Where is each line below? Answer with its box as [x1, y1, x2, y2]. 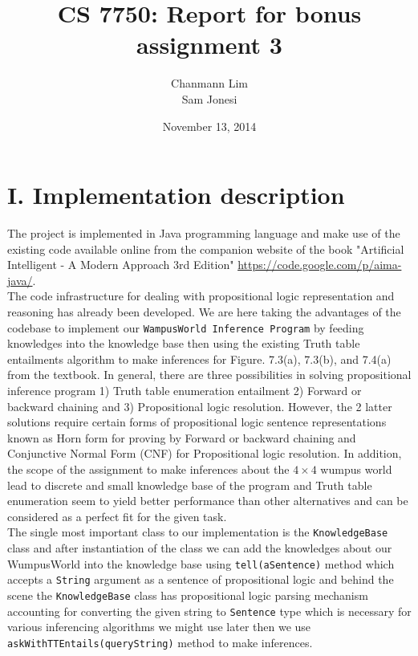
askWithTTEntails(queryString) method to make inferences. [7, 634, 313, 650]
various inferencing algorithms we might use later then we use [7, 618, 311, 635]
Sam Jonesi [181, 90, 237, 107]
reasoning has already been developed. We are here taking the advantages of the [7, 304, 401, 320]
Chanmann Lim [171, 75, 248, 92]
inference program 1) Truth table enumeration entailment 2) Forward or [7, 382, 362, 399]
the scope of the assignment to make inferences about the [7, 461, 290, 477]
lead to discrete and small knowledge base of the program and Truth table [7, 476, 372, 493]
